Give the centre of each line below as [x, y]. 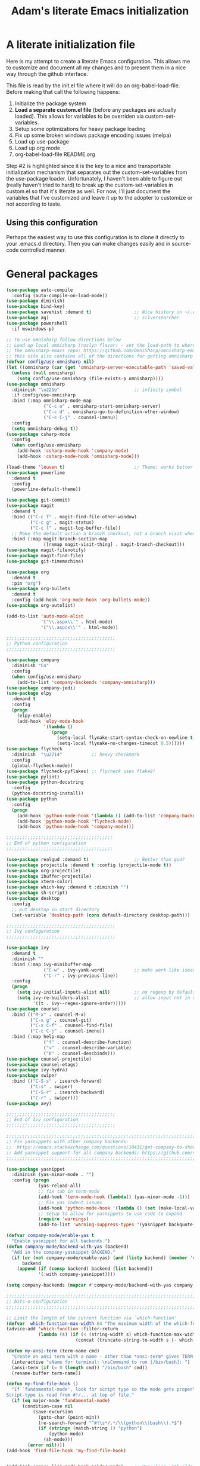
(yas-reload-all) [60, 1186]
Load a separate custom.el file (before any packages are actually [96, 109]
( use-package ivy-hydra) [37, 1070]
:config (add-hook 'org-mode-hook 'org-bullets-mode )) [81, 600]
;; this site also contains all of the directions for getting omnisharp [100, 356]
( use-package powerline [36, 473]
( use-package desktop [33, 899]
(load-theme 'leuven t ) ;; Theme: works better [100, 467]
